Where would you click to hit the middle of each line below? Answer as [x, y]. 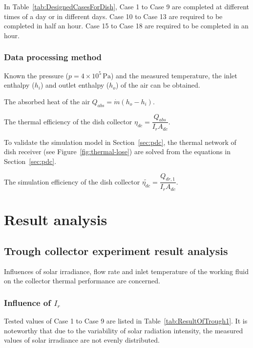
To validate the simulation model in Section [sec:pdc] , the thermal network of [120, 142]
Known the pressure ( [36, 75]
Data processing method [53, 57]
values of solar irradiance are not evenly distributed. [82, 340]
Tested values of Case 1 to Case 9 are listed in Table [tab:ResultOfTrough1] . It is [126, 320]
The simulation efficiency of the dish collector [72, 181]
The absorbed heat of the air [47, 101]
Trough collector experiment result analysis [116, 250]
